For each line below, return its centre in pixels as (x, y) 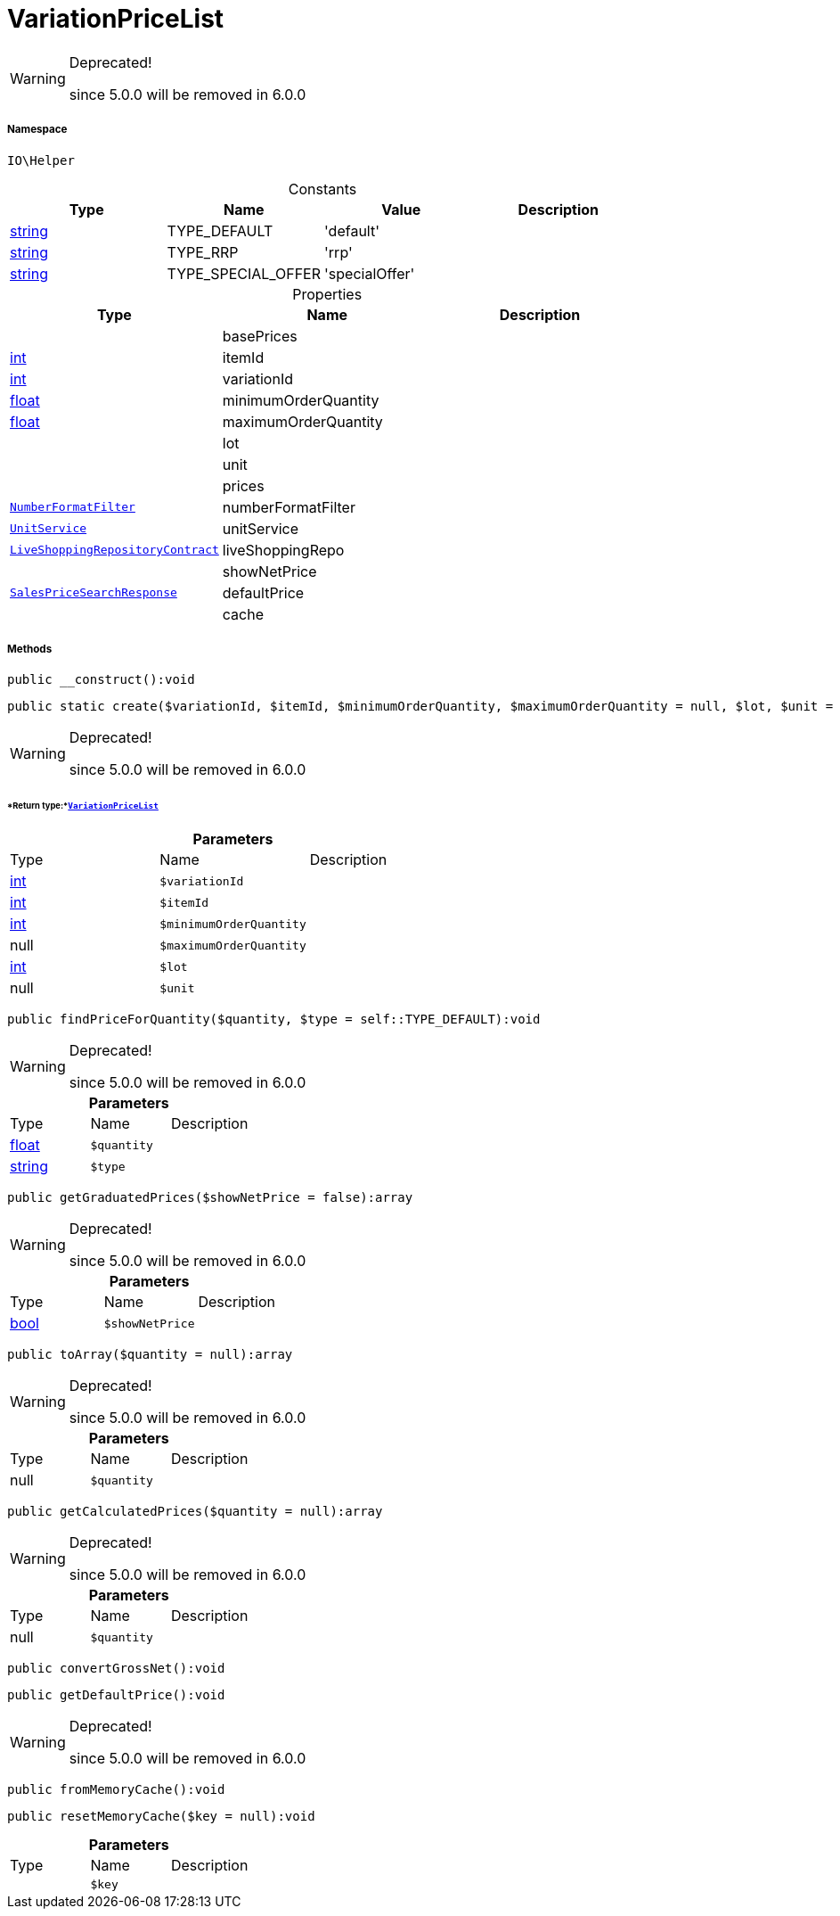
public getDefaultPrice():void (116, 1695)
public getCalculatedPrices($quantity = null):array (195, 1511)
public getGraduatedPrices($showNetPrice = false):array (210, 1197)
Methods (30, 649)
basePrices (260, 336)
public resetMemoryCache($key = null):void (161, 1816)
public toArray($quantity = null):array (150, 1354)
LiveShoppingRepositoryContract (114, 550)
